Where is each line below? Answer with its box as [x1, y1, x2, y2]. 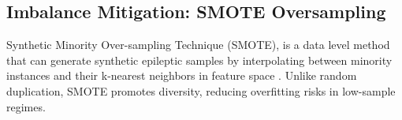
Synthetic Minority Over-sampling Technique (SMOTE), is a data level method [6, 36, 390, 53]
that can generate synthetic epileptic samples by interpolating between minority [6, 51, 393, 68]
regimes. [6, 98, 46, 114]
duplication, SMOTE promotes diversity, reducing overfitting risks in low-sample [6, 82, 396, 99]
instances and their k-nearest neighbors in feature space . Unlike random [6, 67, 357, 84]
